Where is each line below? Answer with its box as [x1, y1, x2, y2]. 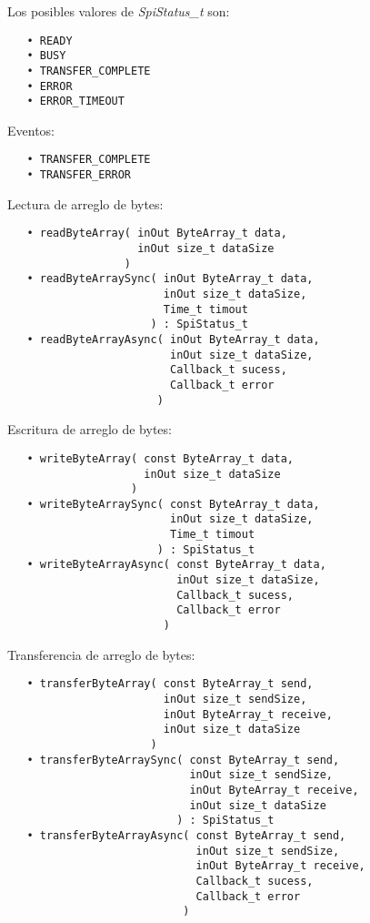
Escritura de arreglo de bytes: [7, 420, 172, 439]
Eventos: [7, 120, 55, 139]
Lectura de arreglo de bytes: [7, 194, 164, 213]
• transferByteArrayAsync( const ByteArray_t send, [26, 828, 346, 842]
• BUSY [26, 49, 66, 63]
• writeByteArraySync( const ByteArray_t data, [26, 497, 320, 511]
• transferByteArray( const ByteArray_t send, [26, 677, 314, 691]
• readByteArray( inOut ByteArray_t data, [26, 227, 287, 240]
